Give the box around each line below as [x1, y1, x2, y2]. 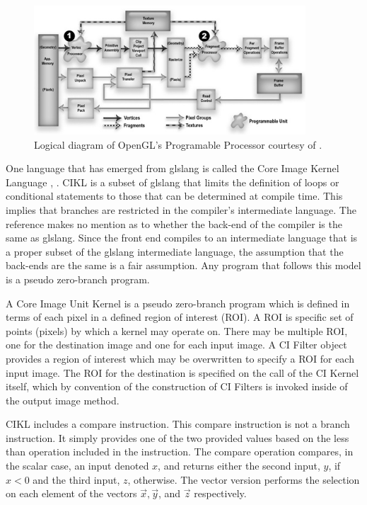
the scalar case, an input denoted [6, 458, 149, 473]
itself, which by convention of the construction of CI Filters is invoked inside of [6, 379, 348, 394]
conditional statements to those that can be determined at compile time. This [6, 188, 343, 203]
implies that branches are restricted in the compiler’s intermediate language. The [6, 202, 356, 217]
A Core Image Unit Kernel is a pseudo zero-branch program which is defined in [6, 295, 350, 310]
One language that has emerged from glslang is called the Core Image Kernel [6, 161, 339, 176]
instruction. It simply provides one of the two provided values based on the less [6, 430, 349, 445]
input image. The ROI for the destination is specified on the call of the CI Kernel [6, 365, 359, 380]
